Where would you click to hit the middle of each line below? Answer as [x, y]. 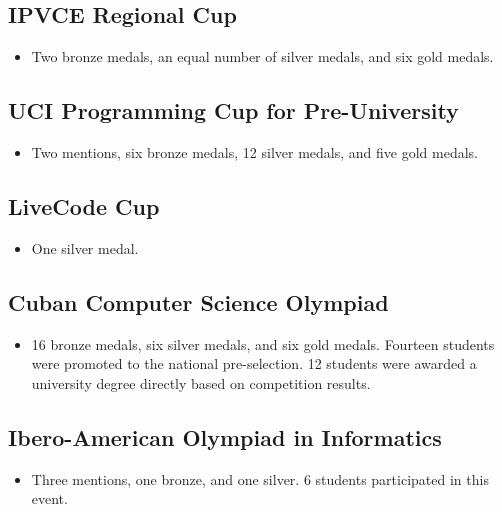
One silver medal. [85, 247]
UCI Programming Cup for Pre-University [233, 110]
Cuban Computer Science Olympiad [198, 301]
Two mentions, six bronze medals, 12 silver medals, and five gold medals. [254, 152]
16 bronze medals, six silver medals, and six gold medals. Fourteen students [263, 343]
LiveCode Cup [84, 205]
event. [49, 498]
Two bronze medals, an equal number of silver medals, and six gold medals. [262, 56]
